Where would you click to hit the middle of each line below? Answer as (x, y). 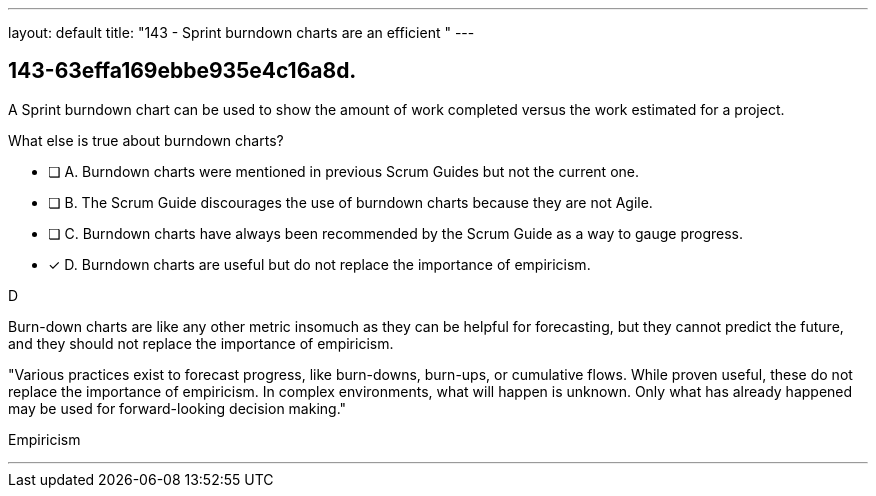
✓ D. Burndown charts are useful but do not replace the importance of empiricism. (319, 264)
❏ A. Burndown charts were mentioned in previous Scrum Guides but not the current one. (343, 171)
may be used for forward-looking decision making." (177, 408)
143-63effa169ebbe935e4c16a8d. (182, 71)
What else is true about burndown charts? (146, 140)
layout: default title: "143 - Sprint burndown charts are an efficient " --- (241, 32)
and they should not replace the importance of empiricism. (201, 343)
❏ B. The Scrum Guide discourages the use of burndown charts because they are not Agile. (350, 202)
